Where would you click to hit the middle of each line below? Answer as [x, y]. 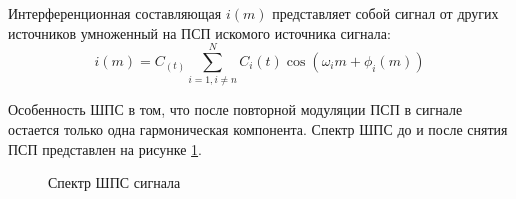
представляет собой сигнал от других [385, 13]
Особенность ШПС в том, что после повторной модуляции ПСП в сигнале [235, 109]
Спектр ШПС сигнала [114, 182]
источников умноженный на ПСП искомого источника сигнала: [199, 32]
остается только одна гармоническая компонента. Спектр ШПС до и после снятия [258, 128]
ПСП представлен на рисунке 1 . [105, 148]
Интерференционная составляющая [115, 13]
